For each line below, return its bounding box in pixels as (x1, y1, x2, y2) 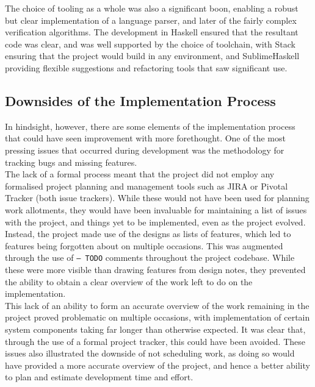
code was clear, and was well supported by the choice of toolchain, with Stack (5, 37, 295, 50)
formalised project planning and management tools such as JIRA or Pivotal (5, 179, 288, 192)
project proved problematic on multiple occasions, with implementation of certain (5, 311, 310, 324)
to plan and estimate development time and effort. (5, 371, 194, 383)
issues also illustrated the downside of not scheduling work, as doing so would (5, 347, 295, 360)
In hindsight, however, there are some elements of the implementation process (5, 119, 295, 132)
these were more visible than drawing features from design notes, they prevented (5, 263, 306, 275)
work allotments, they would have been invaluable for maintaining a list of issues (5, 203, 307, 216)
